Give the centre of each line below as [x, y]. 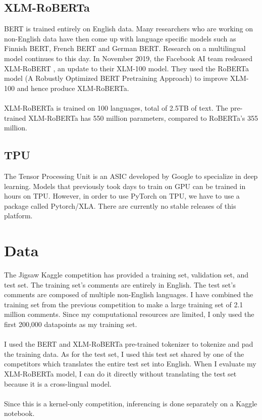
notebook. [19, 413]
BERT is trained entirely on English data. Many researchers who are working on [128, 29]
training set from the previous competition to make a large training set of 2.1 [124, 304]
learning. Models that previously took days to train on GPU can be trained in [125, 186]
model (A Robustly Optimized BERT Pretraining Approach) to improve [116, 78]
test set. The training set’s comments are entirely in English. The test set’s [120, 284]
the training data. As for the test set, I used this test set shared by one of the [124, 354]
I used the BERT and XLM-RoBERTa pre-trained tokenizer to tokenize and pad [129, 344]
